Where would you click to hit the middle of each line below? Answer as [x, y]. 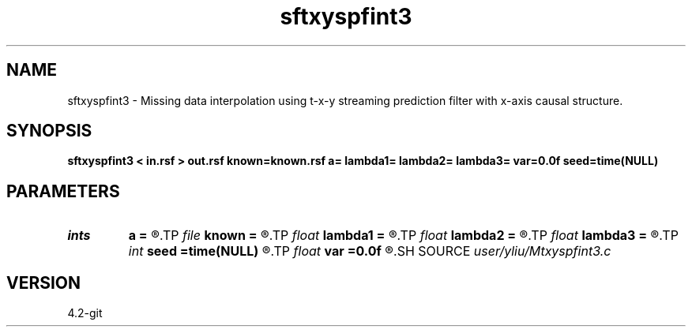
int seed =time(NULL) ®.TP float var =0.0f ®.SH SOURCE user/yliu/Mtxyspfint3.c [370, 251]
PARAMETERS [63, 191]
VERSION [44, 282]
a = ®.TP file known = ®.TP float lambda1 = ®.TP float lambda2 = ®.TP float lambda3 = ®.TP [403, 236]
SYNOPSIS [49, 131]
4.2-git [85, 313]
